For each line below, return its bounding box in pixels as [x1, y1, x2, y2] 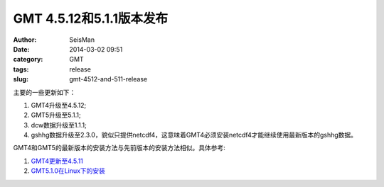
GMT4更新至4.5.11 [31, 157, 83, 165]
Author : [13, 35, 37, 44]
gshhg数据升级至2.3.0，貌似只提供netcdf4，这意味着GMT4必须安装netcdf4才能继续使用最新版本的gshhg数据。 [31, 131, 358, 140]
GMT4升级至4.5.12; [31, 101, 87, 109]
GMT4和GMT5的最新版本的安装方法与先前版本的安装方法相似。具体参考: [13, 144, 225, 152]
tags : [13, 64, 29, 74]
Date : [13, 45, 30, 53]
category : [13, 55, 43, 64]
